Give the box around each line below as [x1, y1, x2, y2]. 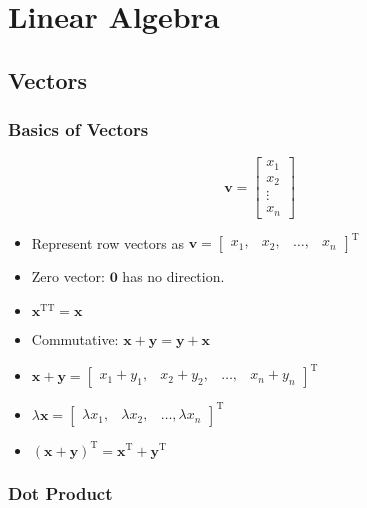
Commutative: [31, 328, 119, 349]
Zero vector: [31, 266, 105, 287]
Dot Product [8, 481, 113, 506]
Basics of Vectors [8, 117, 149, 142]
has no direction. [122, 266, 225, 287]
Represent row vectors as [31, 232, 184, 253]
